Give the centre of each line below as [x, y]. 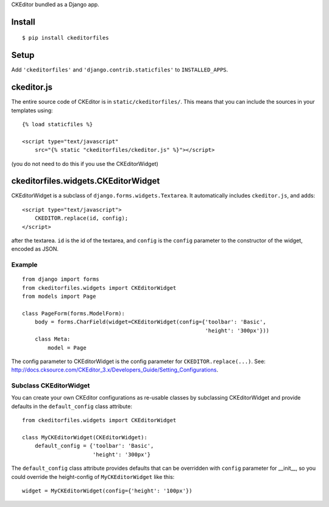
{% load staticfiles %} [58, 124]
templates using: [32, 110]
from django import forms [61, 279]
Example [24, 265]
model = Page [67, 347]
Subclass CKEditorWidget [51, 386]
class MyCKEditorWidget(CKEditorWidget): [85, 437]
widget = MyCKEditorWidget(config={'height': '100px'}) [107, 491]
